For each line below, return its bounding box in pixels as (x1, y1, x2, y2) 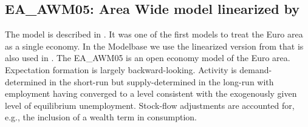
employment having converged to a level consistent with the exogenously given (5, 87, 297, 100)
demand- (239, 63, 272, 76)
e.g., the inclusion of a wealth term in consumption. (5, 111, 197, 123)
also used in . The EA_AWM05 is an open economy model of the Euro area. (5, 51, 290, 64)
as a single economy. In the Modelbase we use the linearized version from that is (5, 39, 304, 52)
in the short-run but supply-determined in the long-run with (49, 75, 274, 88)
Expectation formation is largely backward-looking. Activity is (5, 63, 237, 76)
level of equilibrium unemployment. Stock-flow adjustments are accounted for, (5, 99, 295, 111)
